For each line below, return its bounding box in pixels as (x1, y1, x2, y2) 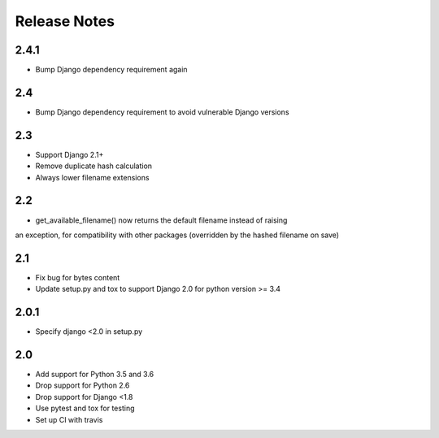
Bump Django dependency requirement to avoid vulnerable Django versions (35, 106, 289, 117)
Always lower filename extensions (35, 172, 150, 182)
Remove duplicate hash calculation (35, 161, 153, 171)
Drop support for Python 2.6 (35, 380, 130, 390)
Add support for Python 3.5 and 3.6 (35, 370, 154, 379)
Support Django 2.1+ (35, 150, 104, 159)
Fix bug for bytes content (35, 272, 120, 282)
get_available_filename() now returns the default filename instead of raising (35, 215, 288, 225)
